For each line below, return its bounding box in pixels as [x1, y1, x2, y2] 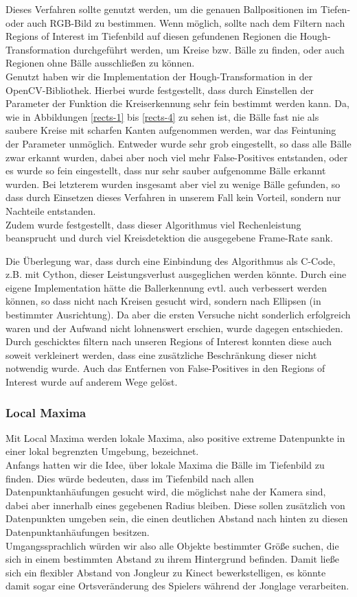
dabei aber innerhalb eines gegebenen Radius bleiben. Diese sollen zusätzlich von [5, 497, 345, 512]
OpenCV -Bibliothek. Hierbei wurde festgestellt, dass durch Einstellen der [5, 82, 314, 97]
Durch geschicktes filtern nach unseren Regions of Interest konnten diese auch [5, 334, 332, 349]
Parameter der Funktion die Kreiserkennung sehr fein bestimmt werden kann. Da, [5, 96, 349, 110]
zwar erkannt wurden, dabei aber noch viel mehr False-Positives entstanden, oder [5, 150, 348, 164]
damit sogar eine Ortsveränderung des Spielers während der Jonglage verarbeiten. [5, 578, 349, 593]
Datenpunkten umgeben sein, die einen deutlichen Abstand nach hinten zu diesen [5, 511, 348, 526]
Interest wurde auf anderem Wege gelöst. [5, 375, 178, 389]
